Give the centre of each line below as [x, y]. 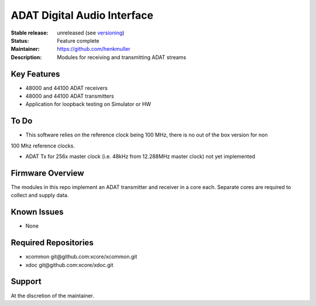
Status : [20, 40]
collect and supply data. [40, 195]
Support [26, 282]
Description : [26, 57]
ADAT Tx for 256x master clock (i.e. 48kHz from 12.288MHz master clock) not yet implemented [140, 157]
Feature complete [78, 40]
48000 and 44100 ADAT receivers [66, 88]
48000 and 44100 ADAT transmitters [70, 96]
